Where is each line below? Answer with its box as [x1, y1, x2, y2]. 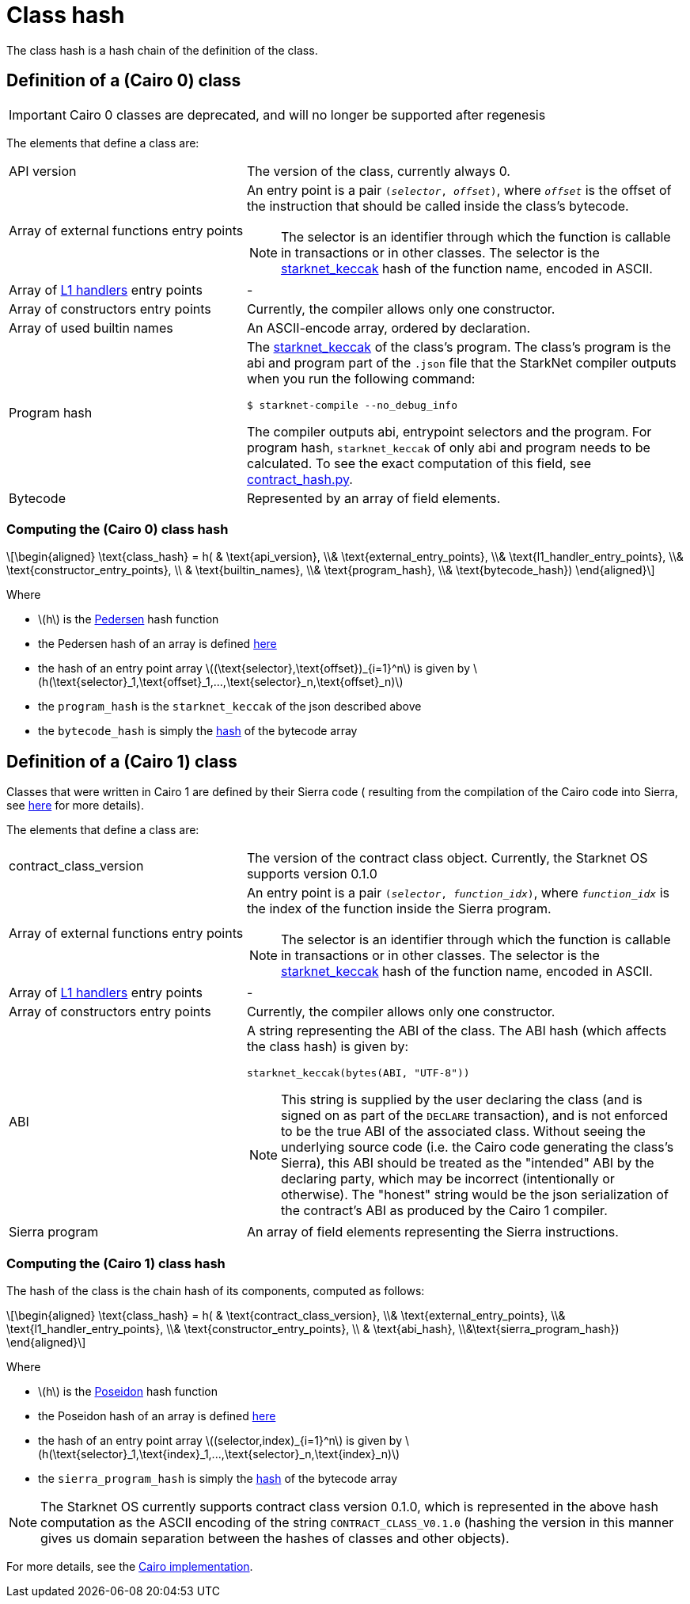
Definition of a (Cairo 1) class [6, 751, 237, 772]
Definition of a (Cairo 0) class [6, 70, 241, 91]
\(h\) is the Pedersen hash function [38, 612, 219, 627]
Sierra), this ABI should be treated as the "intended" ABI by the [280, 1155, 654, 1172]
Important [9, 106, 66, 123]
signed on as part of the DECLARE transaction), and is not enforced [280, 1107, 668, 1124]
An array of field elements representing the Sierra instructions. [246, 1224, 619, 1240]
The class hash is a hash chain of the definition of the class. [6, 43, 318, 57]
